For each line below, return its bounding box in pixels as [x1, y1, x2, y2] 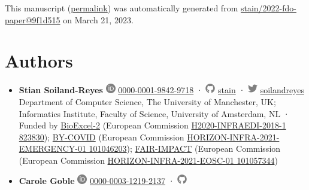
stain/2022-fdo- [240, 2, 296, 14]
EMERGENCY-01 [19, 142, 86, 155]
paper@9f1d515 [5, 13, 60, 26]
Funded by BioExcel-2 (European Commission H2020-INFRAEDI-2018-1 [19, 119, 286, 131]
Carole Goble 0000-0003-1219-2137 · [19, 174, 175, 187]
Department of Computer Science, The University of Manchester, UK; [19, 95, 276, 108]
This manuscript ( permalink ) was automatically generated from [5, 2, 238, 14]
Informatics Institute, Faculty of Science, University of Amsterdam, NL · [19, 107, 290, 119]
